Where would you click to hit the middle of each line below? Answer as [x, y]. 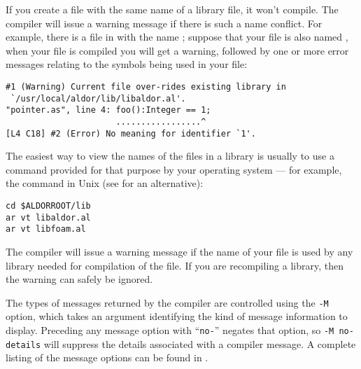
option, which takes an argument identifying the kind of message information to [177, 316]
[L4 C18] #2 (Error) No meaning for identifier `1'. [131, 133]
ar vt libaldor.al [48, 217]
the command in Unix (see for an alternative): [105, 183]
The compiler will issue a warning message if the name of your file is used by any [179, 251]
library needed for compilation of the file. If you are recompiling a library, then [175, 265]
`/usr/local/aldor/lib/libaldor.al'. [98, 98]
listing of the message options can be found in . [107, 357]
